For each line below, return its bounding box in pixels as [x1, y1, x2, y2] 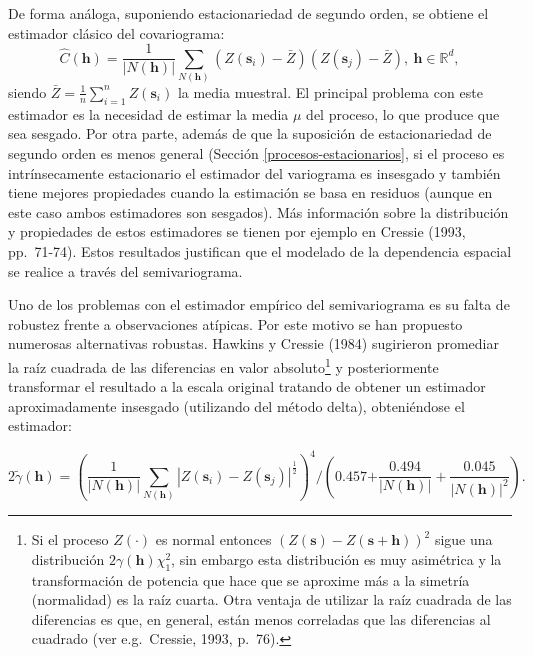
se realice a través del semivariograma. [8, 260, 243, 281]
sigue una [434, 529, 493, 550]
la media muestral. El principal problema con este [177, 81, 483, 102]
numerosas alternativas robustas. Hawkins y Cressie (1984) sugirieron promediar [8, 333, 499, 354]
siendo [8, 81, 47, 102]
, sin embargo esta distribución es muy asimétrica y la [171, 548, 502, 569]
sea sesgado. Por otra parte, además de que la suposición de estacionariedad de [8, 123, 492, 144]
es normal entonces [155, 529, 272, 550]
